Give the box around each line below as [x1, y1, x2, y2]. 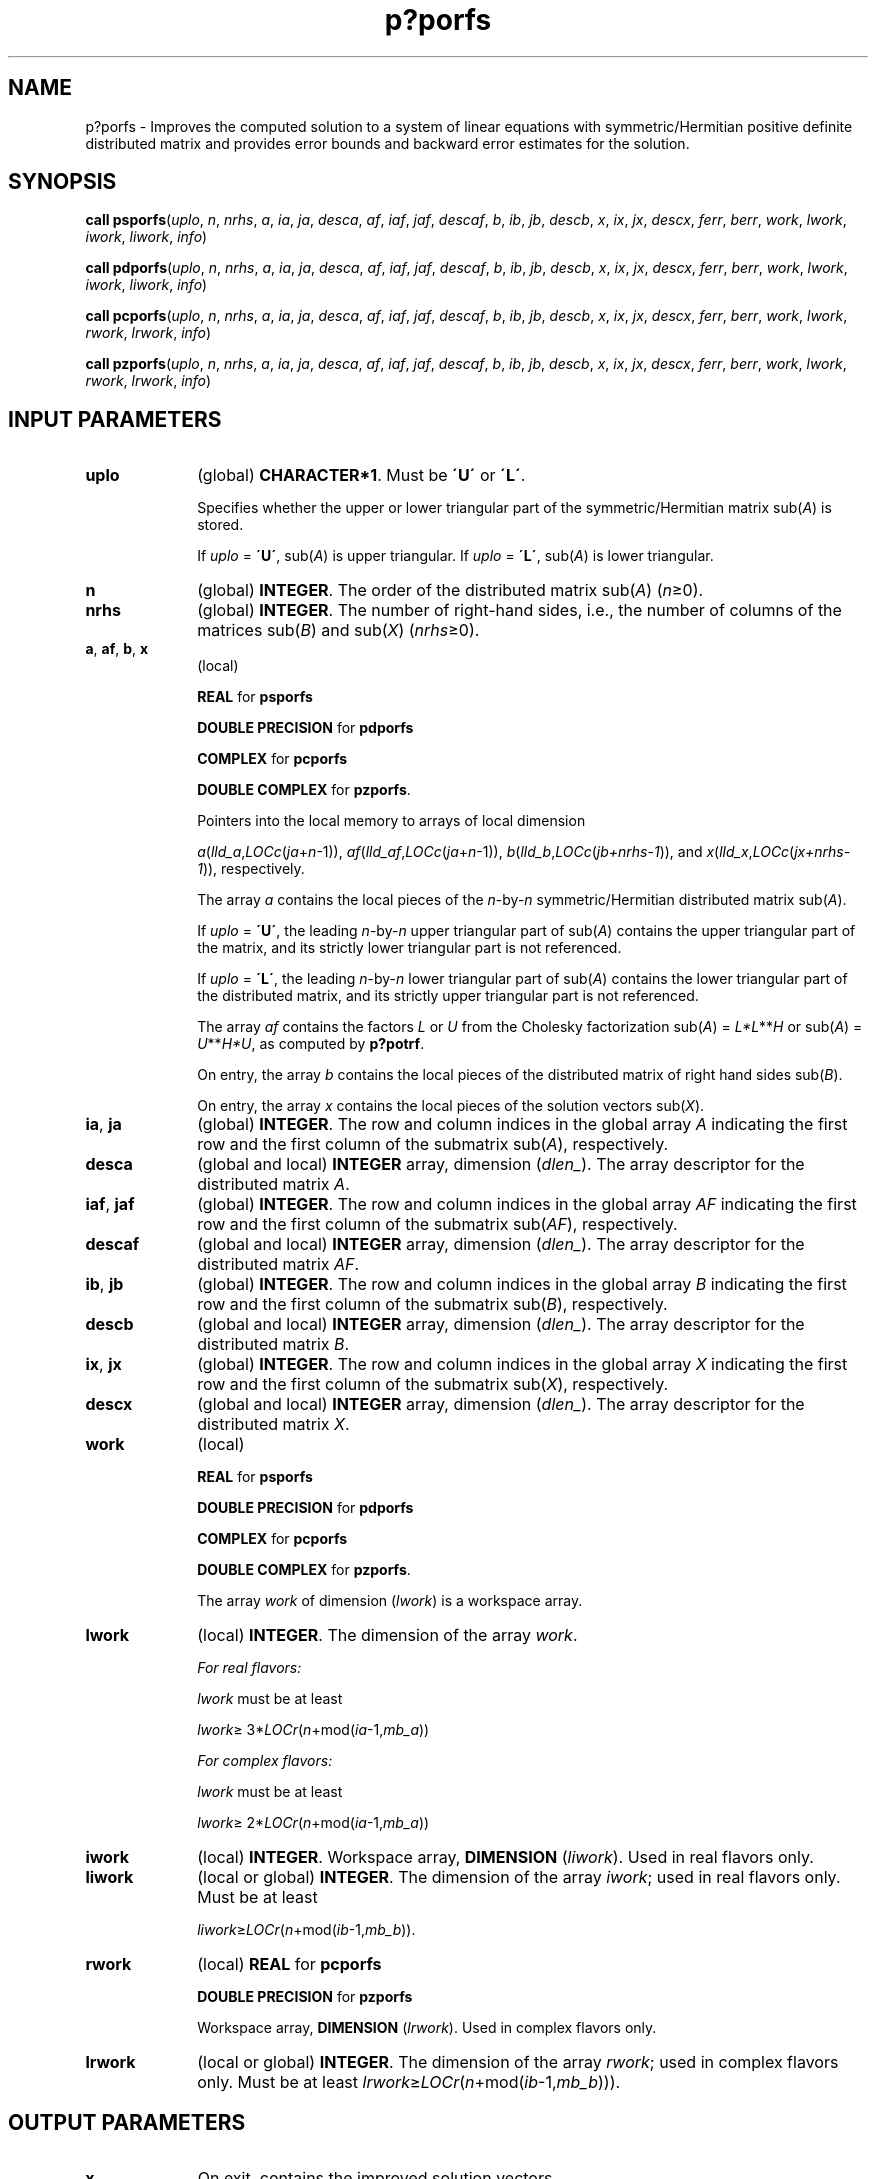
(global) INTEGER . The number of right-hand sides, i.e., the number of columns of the [197, 600, 842, 621]
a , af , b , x [85, 640, 149, 658]
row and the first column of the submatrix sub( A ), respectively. [197, 1134, 669, 1155]
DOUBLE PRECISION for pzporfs [197, 1988, 413, 2006]
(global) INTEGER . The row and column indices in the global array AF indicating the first [197, 1194, 857, 1215]
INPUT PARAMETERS [8, 406, 222, 432]
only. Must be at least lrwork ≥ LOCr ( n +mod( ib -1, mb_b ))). [197, 2072, 621, 2093]
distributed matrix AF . [197, 1254, 360, 1275]
